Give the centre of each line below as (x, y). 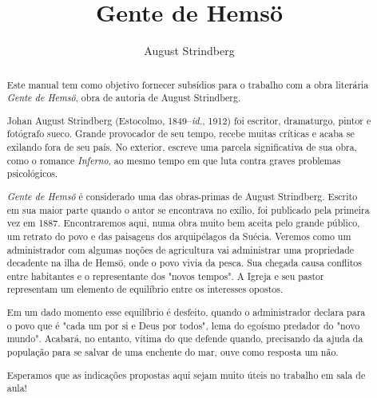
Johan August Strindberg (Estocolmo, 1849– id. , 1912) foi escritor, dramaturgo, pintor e (189, 120)
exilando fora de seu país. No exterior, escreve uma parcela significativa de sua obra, (182, 147)
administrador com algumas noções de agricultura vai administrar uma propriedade (181, 249)
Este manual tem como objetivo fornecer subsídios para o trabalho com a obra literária (188, 84)
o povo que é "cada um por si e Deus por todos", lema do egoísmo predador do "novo (183, 325)
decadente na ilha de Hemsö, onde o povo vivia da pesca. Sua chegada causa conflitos (184, 263)
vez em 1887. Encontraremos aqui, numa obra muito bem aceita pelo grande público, (183, 223)
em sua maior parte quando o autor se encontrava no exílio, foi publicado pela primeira (188, 209)
